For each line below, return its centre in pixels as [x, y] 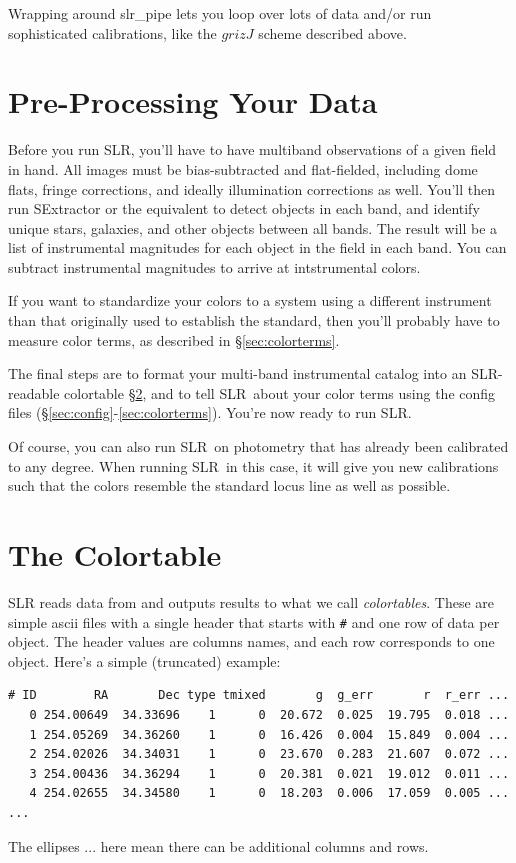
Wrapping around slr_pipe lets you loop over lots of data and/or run [220, 13]
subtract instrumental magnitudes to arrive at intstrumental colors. [214, 266]
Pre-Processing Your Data [193, 101]
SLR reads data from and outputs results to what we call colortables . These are [251, 601]
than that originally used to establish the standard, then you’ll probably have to [254, 320]
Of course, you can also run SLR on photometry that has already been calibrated [258, 446]
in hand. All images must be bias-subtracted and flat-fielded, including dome [243, 168]
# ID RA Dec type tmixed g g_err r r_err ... [259, 695]
